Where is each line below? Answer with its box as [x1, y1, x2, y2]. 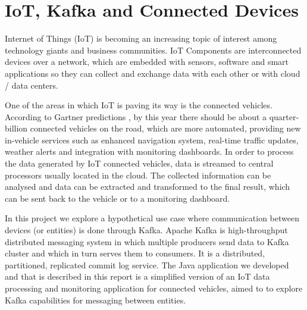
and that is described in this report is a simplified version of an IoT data [5, 270, 270, 283]
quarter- [269, 110, 299, 123]
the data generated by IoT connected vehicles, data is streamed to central [5, 157, 274, 170]
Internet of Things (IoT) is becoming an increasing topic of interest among [5, 32, 277, 45]
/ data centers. [5, 79, 58, 91]
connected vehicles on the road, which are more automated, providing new [30, 122, 301, 134]
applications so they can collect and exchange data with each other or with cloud [5, 67, 300, 79]
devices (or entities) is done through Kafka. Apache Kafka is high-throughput [5, 224, 288, 236]
